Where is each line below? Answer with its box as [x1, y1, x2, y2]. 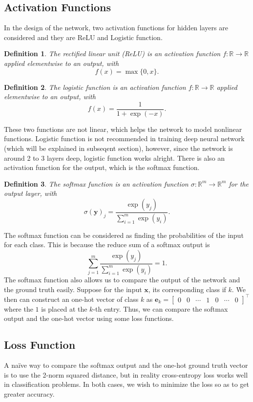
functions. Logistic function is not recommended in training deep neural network [4, 133, 245, 144]
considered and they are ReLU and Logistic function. [4, 32, 163, 42]
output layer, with [4, 188, 57, 198]
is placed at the [41, 303, 87, 314]
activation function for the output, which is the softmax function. [4, 162, 200, 172]
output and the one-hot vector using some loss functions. [4, 313, 174, 323]
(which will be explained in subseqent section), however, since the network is [4, 143, 233, 153]
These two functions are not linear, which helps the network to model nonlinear [4, 124, 242, 134]
